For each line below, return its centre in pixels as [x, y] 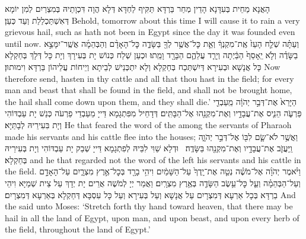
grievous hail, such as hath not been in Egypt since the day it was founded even [150, 32]
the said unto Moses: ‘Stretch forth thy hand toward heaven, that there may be [149, 206]
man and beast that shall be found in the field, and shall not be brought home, [149, 90]
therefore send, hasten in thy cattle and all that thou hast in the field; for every [149, 78]
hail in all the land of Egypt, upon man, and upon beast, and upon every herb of [152, 217]
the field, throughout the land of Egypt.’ [78, 229]
